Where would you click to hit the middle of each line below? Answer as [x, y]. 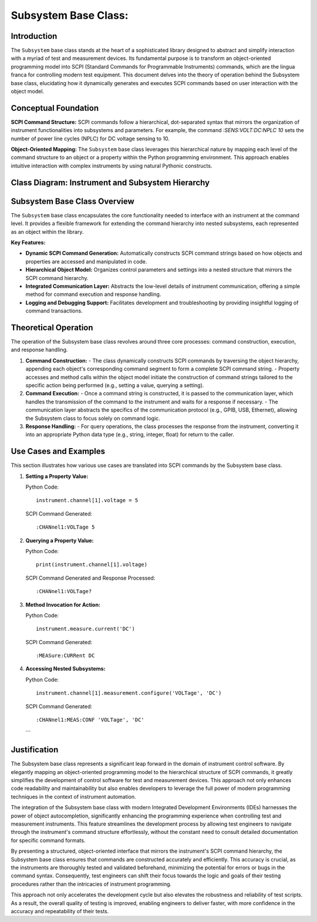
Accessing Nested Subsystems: [65, 669]
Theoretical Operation [52, 327]
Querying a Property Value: [60, 540]
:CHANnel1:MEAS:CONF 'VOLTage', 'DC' [90, 720]
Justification [35, 750]
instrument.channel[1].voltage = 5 [87, 500]
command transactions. [54, 311]
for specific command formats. [48, 840]
